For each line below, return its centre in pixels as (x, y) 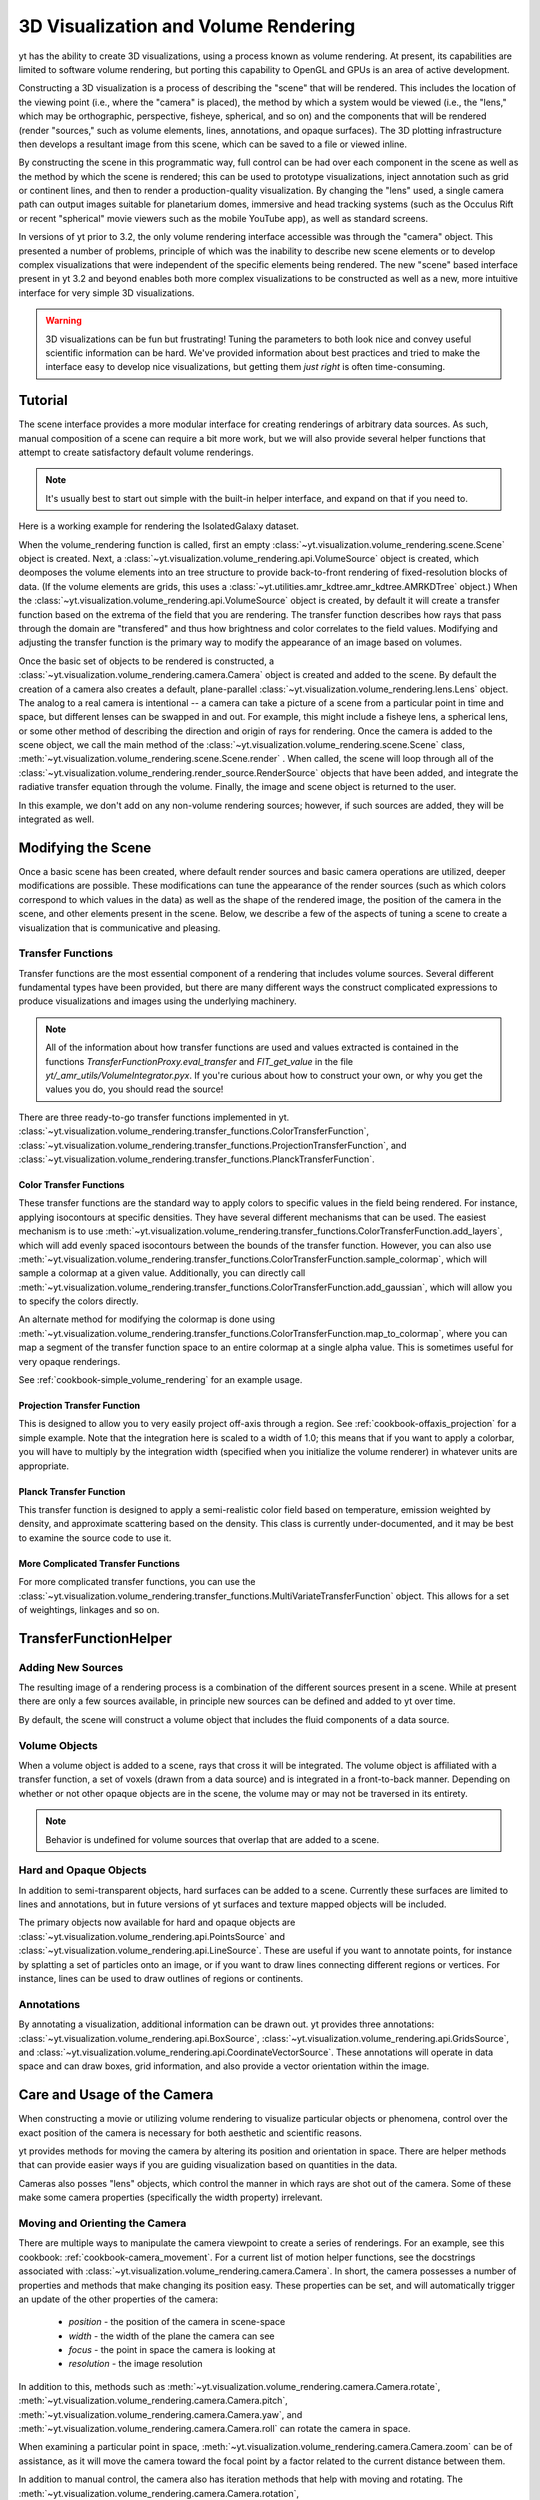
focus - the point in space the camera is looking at (172, 2350)
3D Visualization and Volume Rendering (187, 26)
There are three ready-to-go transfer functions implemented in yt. (154, 1117)
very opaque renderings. (69, 1361)
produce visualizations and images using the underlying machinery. (157, 1001)
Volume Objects (58, 1745)
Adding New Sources (71, 1667)
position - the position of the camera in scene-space (177, 2322)
